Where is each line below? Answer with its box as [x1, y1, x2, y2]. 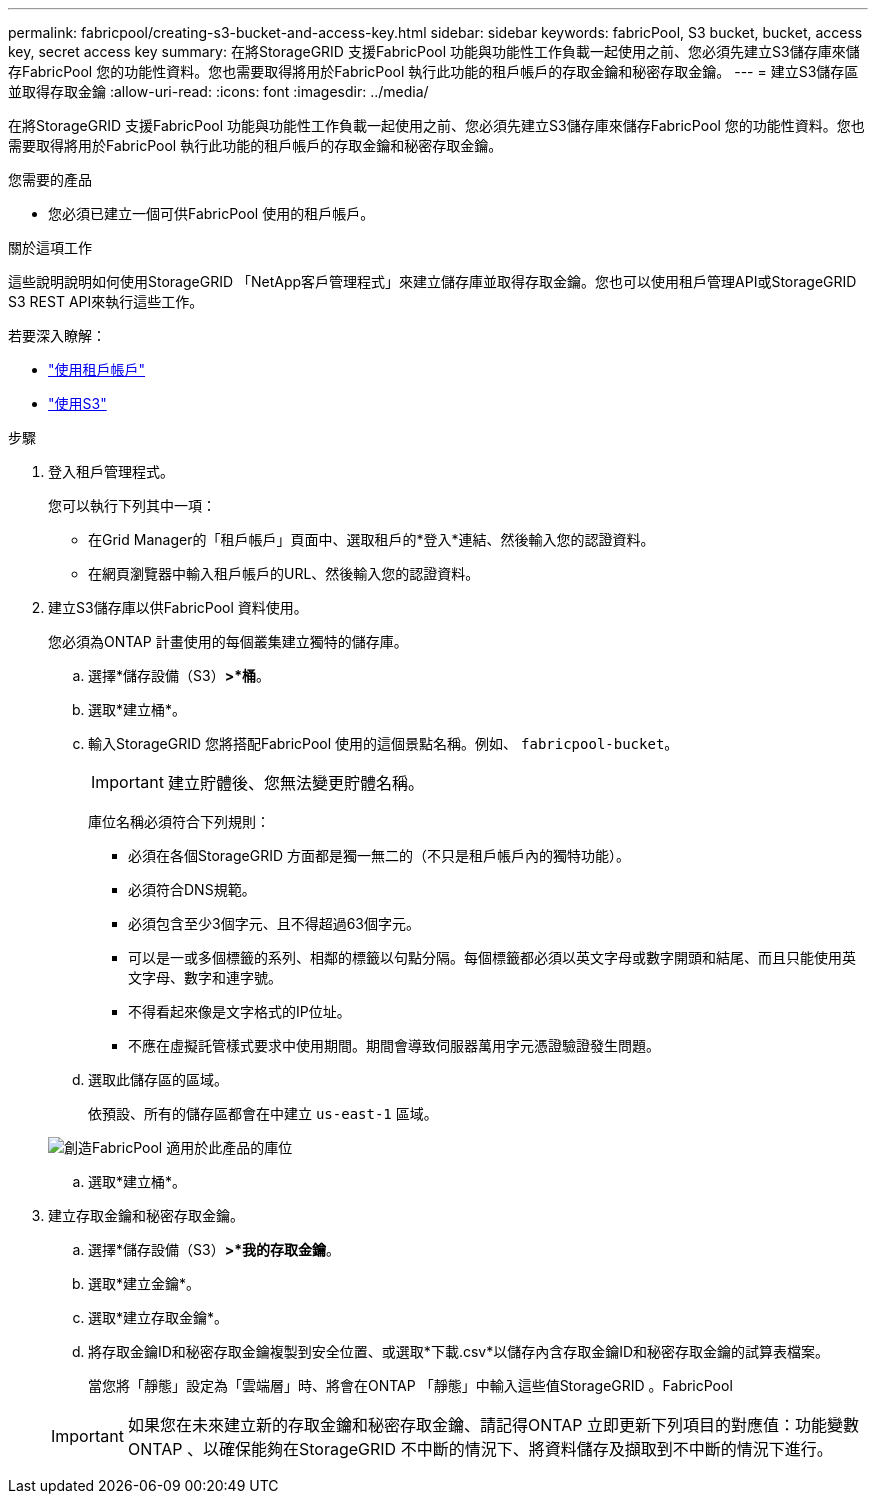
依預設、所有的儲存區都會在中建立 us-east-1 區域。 [88, 1105, 438, 1122]
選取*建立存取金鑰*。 [88, 1309, 229, 1326]
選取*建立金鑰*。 [88, 1275, 201, 1292]
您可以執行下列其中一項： [48, 497, 216, 514]
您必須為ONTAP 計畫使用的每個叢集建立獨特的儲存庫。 [48, 633, 408, 650]
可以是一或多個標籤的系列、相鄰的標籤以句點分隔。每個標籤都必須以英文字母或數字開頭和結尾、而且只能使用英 [128, 949, 856, 966]
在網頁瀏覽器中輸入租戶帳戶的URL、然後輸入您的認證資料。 [88, 565, 480, 582]
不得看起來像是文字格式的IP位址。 [128, 1003, 351, 1020]
